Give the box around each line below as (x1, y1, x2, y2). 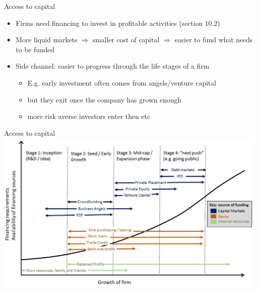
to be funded (15, 44, 55, 54)
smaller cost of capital (92, 34, 160, 45)
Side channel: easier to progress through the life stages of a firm (15, 61, 209, 71)
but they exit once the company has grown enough (27, 94, 182, 104)
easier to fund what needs (175, 34, 253, 45)
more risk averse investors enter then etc (27, 111, 150, 121)
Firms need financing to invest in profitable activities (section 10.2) (15, 17, 220, 28)
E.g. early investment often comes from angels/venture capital (27, 77, 216, 88)
